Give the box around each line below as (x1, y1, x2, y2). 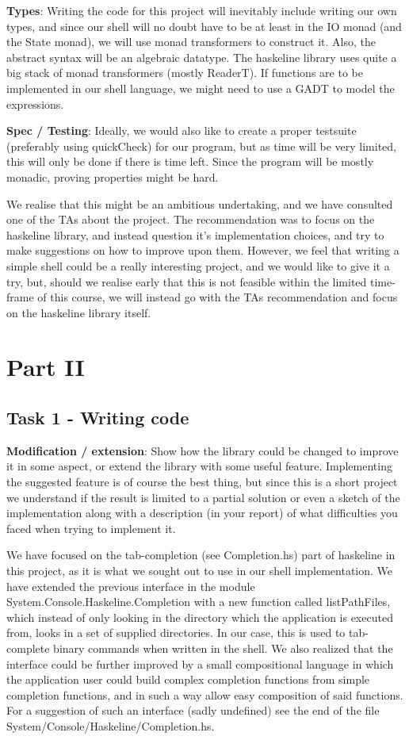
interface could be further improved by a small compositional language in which (6, 655, 394, 672)
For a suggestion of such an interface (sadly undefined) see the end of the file (6, 702, 380, 719)
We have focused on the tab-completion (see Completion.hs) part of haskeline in (6, 546, 396, 563)
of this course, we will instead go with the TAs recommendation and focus (37, 289, 398, 305)
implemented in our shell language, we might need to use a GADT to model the (6, 79, 395, 96)
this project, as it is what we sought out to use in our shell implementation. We (6, 562, 393, 579)
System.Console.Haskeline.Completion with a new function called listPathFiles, (6, 593, 391, 610)
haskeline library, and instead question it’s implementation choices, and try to (6, 226, 384, 243)
